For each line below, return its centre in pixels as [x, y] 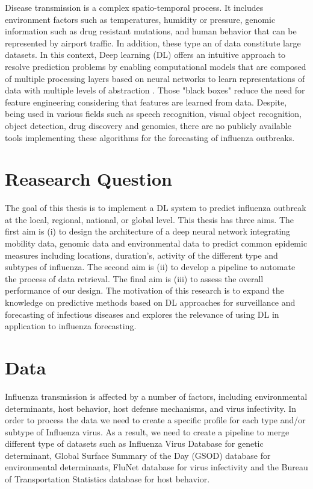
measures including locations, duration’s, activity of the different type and [141, 255]
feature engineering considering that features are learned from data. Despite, [146, 102]
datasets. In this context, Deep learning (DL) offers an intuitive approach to [145, 55]
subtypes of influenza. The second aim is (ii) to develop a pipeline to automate [150, 267]
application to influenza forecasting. [71, 326]
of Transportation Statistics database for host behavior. [107, 479]
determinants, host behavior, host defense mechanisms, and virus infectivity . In [151, 408]
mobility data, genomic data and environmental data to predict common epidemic [156, 243]
